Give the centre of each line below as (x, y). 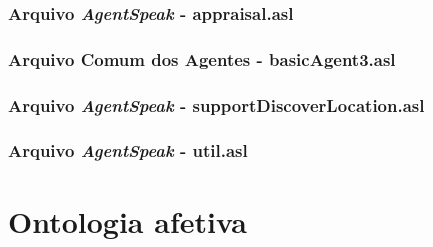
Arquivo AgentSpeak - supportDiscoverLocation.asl (216, 104)
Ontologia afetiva (127, 220)
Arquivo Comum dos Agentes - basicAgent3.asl (202, 58)
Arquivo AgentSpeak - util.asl (128, 150)
